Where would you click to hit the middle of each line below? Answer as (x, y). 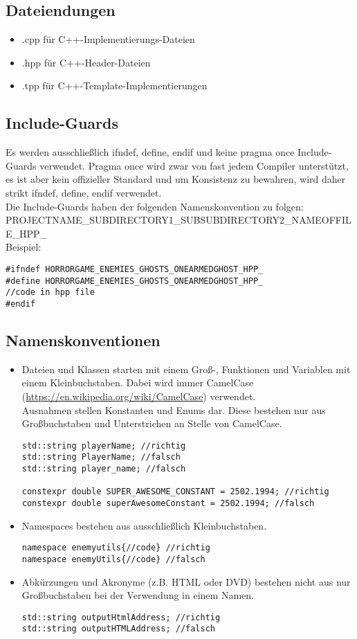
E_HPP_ (27, 233)
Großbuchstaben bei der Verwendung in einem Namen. (138, 595)
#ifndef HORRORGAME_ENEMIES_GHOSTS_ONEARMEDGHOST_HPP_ (135, 269)
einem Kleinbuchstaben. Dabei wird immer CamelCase (138, 382)
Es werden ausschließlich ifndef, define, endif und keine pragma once (150, 152)
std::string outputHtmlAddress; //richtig (121, 617)
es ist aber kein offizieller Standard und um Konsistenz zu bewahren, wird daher (176, 179)
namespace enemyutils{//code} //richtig (116, 548)
